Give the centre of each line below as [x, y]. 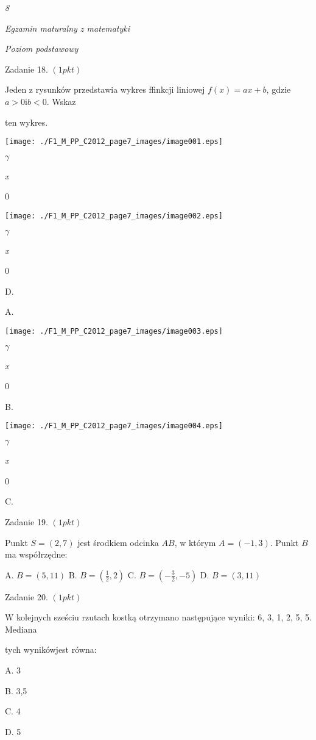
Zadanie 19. [26, 521]
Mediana [21, 629]
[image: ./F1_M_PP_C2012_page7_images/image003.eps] [114, 332]
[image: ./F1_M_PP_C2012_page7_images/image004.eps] [114, 426]
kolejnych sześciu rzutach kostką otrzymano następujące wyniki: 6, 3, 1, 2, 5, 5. [164, 617]
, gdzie [279, 89]
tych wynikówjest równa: [51, 649]
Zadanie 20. [26, 596]
